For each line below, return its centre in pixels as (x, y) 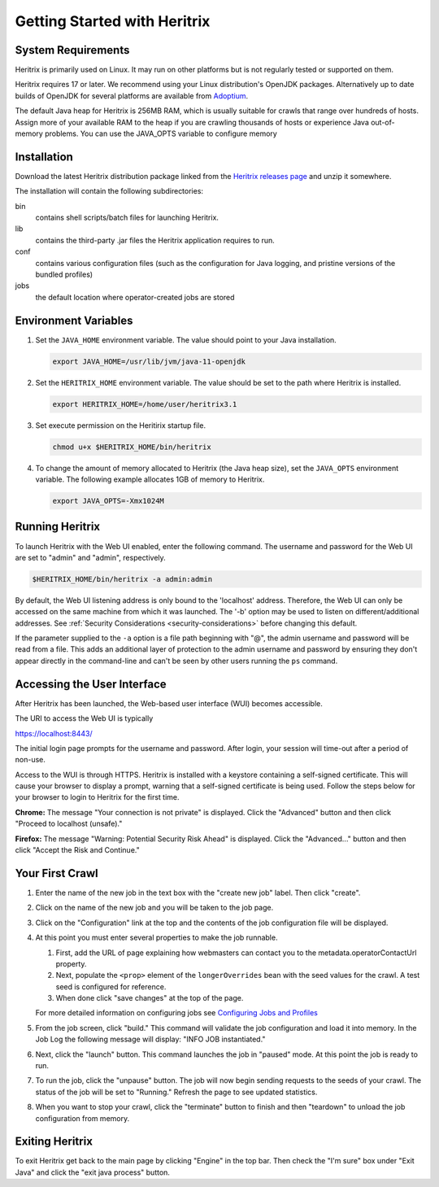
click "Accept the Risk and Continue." (77, 850)
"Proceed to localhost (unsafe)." (69, 824)
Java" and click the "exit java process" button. (93, 1172)
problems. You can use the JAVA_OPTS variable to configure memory (161, 133)
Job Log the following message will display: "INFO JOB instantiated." (150, 1039)
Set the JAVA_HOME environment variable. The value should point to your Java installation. (186, 340)
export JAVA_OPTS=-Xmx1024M (108, 501)
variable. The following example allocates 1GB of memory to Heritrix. (150, 479)
